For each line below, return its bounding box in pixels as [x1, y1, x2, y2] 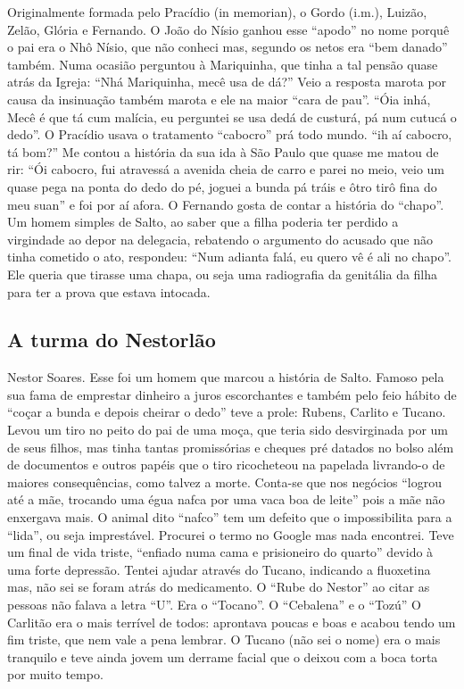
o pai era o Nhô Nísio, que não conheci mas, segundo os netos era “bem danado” [7, 37, 448, 56]
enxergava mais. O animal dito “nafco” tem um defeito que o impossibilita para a [7, 508, 452, 527]
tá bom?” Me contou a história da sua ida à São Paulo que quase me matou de [7, 142, 439, 161]
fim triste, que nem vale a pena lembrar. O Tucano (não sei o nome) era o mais [7, 630, 441, 649]
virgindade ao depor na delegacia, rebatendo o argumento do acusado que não [7, 229, 434, 248]
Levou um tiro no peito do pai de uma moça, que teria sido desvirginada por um [7, 420, 449, 439]
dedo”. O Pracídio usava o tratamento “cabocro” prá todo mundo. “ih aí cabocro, [7, 125, 452, 144]
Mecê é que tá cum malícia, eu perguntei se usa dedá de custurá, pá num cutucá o [7, 107, 457, 126]
